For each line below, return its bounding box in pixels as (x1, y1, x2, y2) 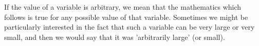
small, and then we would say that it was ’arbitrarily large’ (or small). (4, 31, 225, 42)
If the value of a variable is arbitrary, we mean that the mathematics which (4, 2, 242, 12)
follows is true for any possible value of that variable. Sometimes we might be (4, 11, 248, 22)
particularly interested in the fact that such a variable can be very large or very (4, 21, 255, 32)
